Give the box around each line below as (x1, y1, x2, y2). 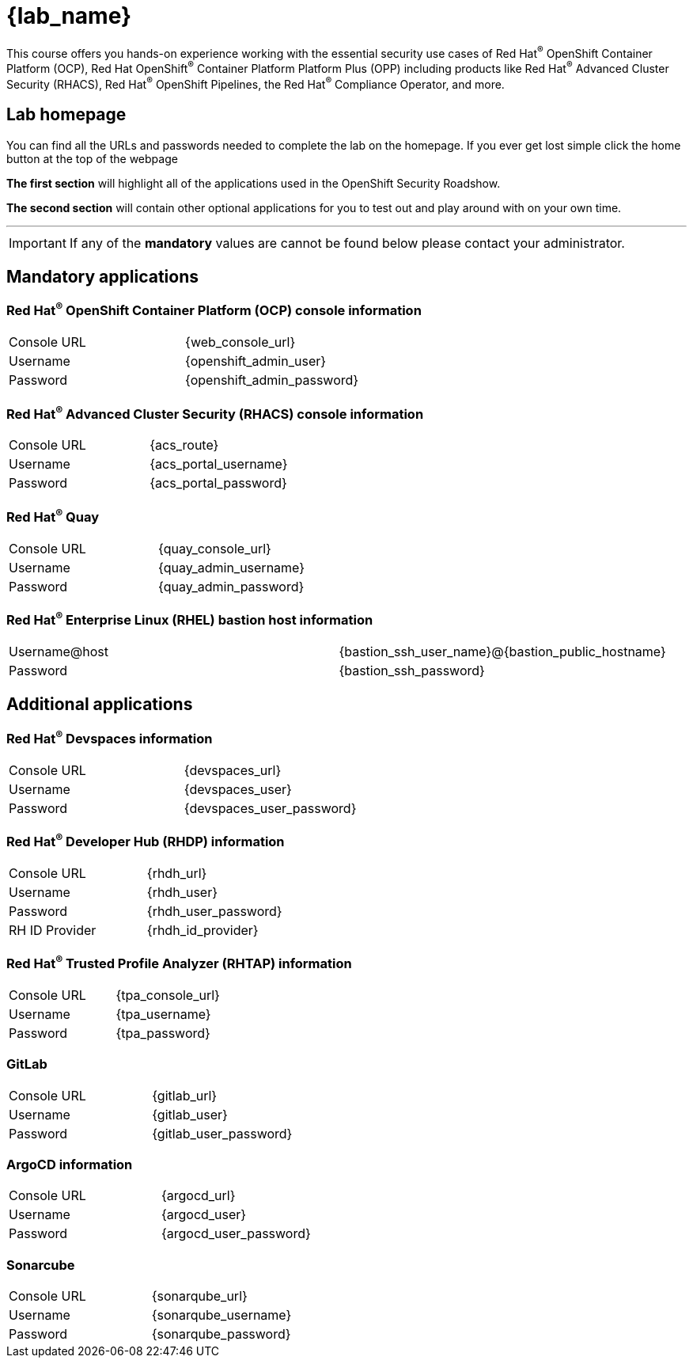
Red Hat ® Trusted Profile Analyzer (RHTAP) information (6, 953, 352, 972)
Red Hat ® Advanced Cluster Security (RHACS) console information (6, 403, 424, 423)
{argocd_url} (161, 1187, 236, 1204)
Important (9, 234, 66, 251)
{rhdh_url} (146, 864, 207, 881)
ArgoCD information (6, 1157, 133, 1173)
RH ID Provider (9, 921, 97, 938)
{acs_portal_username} (150, 456, 288, 473)
